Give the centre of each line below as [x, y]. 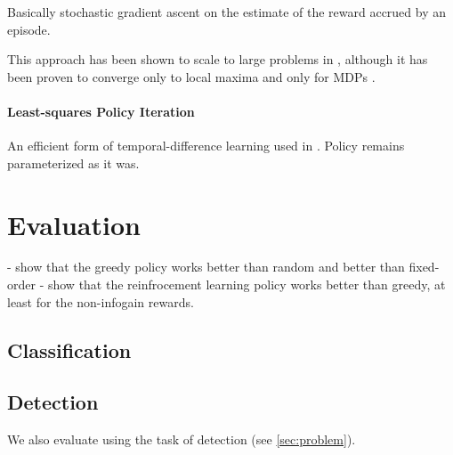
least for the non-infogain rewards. [101, 301]
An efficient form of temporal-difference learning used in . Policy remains [206, 146]
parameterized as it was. [73, 162]
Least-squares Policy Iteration [101, 111]
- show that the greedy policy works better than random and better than [206, 267]
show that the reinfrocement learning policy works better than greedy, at [247, 284]
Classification [69, 349]
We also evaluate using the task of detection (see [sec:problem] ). [182, 439]
